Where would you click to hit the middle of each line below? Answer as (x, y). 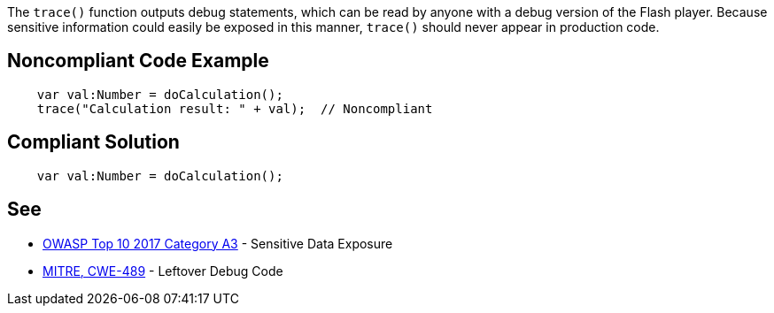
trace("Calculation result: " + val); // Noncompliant (235, 108)
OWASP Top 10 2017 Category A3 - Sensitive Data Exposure (218, 243)
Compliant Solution (93, 142)
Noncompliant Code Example (138, 61)
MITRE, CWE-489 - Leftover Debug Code (163, 271)
